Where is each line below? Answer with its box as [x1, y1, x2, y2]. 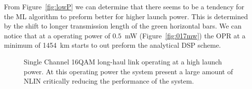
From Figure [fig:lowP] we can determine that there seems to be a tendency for [4, 1, 245, 11]
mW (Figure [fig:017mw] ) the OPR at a [125, 30, 246, 40]
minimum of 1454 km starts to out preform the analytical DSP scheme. [4, 40, 221, 50]
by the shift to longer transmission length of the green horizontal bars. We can [4, 21, 242, 31]
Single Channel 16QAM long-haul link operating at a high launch [24, 56, 222, 66]
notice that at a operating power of [4, 30, 111, 40]
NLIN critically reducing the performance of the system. [24, 76, 194, 86]
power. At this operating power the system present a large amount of [24, 66, 233, 76]
